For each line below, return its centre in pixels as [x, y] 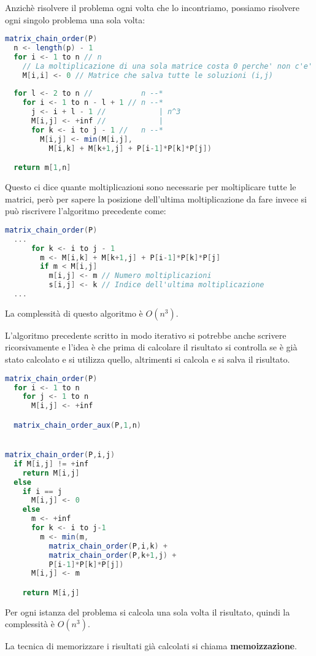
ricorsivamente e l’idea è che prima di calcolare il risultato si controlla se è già [151, 347]
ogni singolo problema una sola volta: [75, 19]
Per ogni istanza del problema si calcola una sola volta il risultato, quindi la [148, 612]
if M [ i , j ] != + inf [51, 464]
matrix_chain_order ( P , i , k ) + [108, 546]
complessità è [30, 624]
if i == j [42, 491]
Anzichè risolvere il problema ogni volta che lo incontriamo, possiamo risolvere [152, 7]
